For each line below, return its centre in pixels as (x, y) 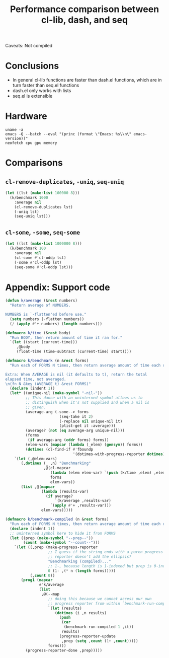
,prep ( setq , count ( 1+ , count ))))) (100, 641)
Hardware (26, 116)
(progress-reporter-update (87, 636)
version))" (17, 139)
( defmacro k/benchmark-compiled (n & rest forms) (57, 520)
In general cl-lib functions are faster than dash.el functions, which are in (87, 80)
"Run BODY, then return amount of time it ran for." (66, 338)
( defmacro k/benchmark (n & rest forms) (47, 361)
